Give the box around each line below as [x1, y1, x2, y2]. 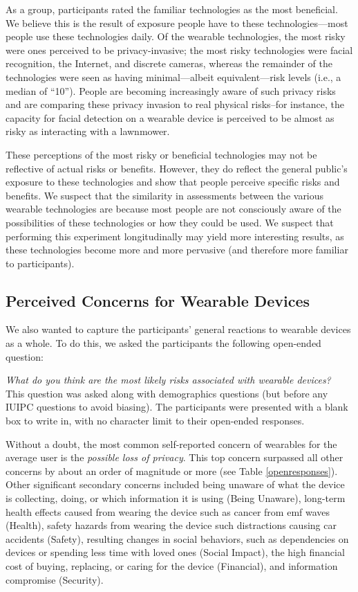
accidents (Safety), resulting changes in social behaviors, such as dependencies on [6, 531, 349, 546]
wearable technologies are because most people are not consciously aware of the [6, 201, 341, 216]
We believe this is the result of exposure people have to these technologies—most [6, 15, 348, 30]
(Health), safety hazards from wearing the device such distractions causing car [6, 518, 337, 532]
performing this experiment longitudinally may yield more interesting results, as [6, 228, 344, 243]
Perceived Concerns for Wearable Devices [6, 289, 310, 311]
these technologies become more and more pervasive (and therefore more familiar [6, 242, 348, 257]
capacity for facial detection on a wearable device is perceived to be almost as [6, 110, 335, 125]
